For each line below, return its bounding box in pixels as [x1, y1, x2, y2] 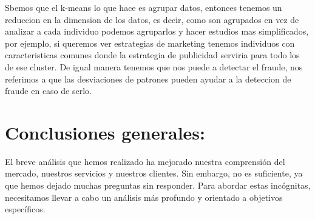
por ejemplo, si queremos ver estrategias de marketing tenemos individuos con [5, 36, 295, 49]
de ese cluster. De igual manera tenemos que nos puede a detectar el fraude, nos [5, 60, 303, 73]
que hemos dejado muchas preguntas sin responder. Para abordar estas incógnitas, [5, 179, 311, 192]
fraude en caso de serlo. [5, 84, 92, 97]
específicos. [5, 203, 46, 215]
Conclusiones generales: [5, 120, 205, 144]
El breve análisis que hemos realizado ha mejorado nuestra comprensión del [5, 155, 285, 167]
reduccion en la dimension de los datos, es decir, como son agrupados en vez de [5, 13, 299, 25]
